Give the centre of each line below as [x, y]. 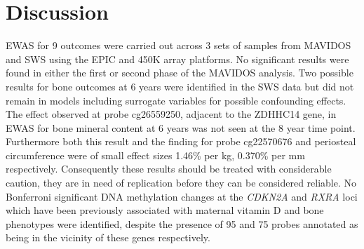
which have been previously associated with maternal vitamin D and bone [165, 210]
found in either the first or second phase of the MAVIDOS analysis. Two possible [180, 73]
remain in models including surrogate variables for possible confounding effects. [176, 100]
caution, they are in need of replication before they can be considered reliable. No [181, 183]
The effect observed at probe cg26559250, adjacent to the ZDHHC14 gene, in [171, 114]
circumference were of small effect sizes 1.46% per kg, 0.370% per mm [155, 155]
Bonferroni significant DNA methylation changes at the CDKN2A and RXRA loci [182, 196]
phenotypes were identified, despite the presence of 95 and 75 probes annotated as [182, 223]
